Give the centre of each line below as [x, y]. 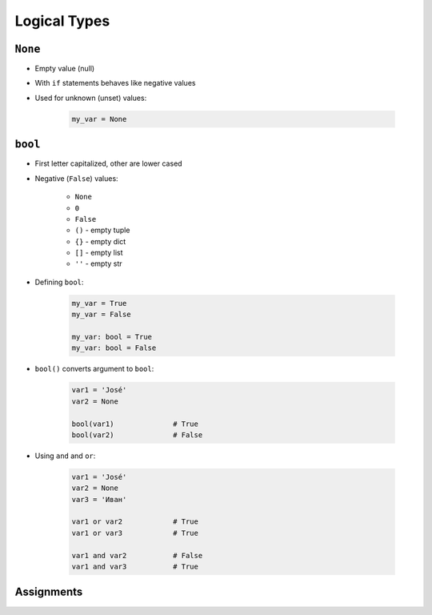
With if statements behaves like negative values [115, 83]
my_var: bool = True [112, 337]
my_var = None [99, 119]
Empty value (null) [65, 69]
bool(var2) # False [137, 435]
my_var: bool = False [114, 348]
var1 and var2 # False [137, 555]
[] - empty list [99, 253]
